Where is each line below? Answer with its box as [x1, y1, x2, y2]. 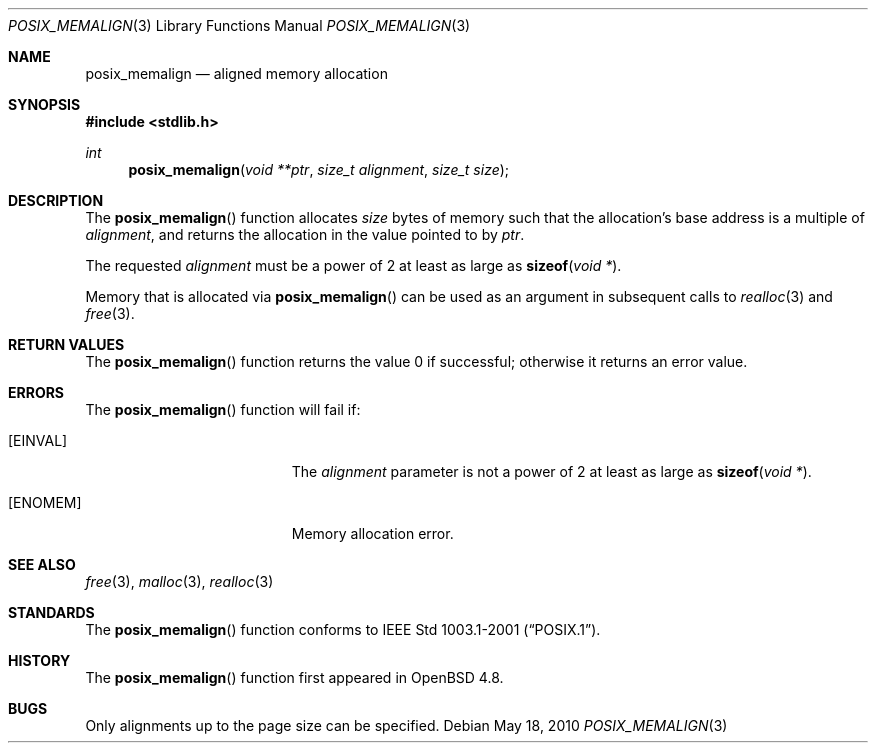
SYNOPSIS [8, 96, 81, 113]
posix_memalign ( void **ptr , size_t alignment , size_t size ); [128, 161, 510, 178]
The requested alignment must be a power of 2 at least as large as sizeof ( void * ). [85, 257, 622, 274]
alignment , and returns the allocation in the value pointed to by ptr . [85, 226, 525, 243]
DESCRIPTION [8, 192, 104, 209]
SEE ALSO [8, 556, 76, 573]
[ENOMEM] [8, 494, 82, 511]
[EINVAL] [8, 432, 68, 449]
